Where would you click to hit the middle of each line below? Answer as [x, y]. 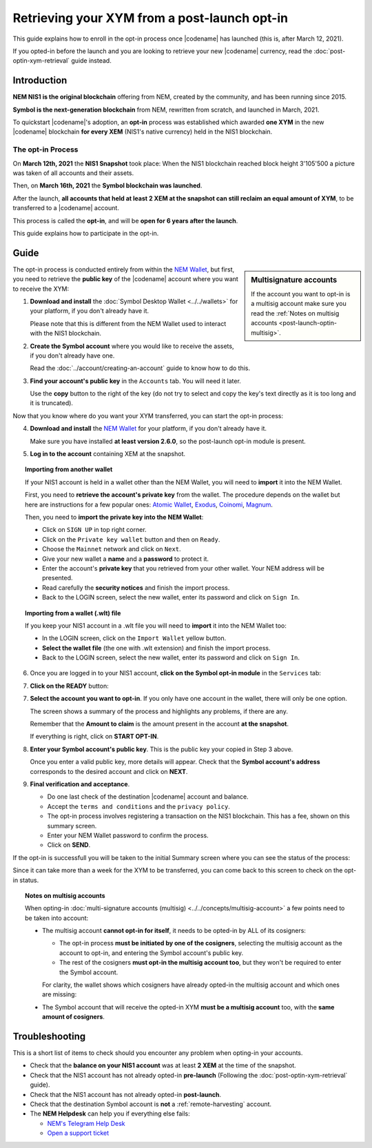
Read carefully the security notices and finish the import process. [136, 587]
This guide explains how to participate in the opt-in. [86, 233]
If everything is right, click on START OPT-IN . [94, 737]
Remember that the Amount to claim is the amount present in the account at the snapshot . [159, 724]
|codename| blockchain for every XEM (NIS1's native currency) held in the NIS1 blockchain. [143, 132]
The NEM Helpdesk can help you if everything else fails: [110, 1114]
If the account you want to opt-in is [301, 294]
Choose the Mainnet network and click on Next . [112, 549]
